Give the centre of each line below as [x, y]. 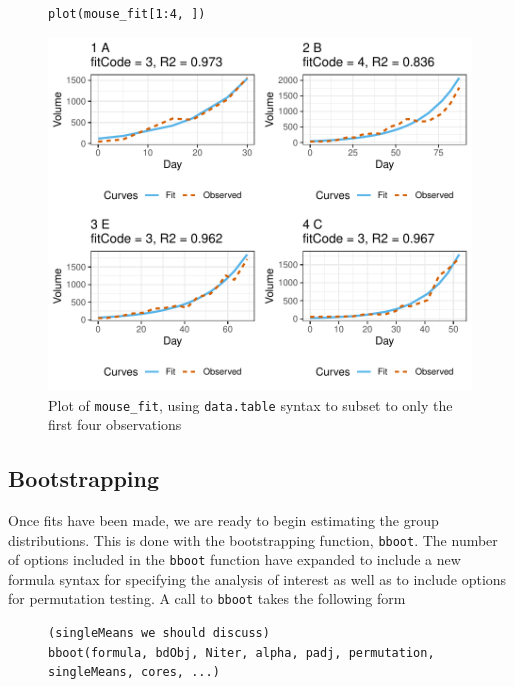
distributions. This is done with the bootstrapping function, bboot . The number [253, 539]
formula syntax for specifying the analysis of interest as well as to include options [257, 578]
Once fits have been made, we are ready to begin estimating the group [223, 519]
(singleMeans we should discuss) [159, 633]
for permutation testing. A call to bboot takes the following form [207, 598]
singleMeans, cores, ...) [134, 672]
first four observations [115, 424]
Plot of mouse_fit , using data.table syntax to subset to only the [250, 404]
